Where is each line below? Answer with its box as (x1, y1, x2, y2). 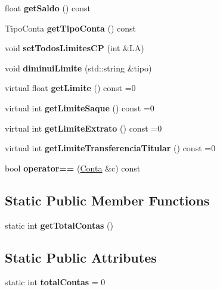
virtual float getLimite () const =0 (5, 82, 136, 94)
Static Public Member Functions (5, 191, 210, 209)
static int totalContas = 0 (5, 276, 106, 288)
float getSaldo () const (5, 2, 91, 14)
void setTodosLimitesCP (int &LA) (5, 42, 144, 54)
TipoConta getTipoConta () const (5, 21, 137, 34)
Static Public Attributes (5, 248, 157, 266)
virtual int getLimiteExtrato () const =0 (5, 121, 162, 134)
